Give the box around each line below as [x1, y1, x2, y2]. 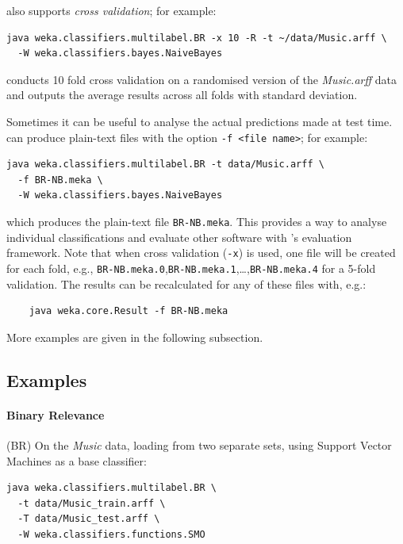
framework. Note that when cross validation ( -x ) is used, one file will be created [6, 244, 396, 261]
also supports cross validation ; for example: [6, 2, 217, 18]
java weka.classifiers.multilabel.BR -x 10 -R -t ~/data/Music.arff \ [6, 32, 387, 44]
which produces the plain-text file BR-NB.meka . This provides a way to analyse [6, 213, 387, 229]
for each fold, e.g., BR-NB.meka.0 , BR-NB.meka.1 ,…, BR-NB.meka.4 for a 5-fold [6, 259, 376, 276]
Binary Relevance [6, 406, 105, 423]
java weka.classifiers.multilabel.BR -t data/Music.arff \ [6, 159, 324, 170]
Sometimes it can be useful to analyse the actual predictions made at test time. [6, 113, 393, 129]
